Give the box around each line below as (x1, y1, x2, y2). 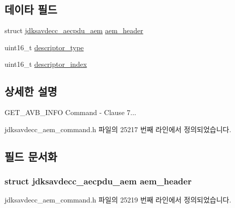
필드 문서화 (5, 148, 57, 164)
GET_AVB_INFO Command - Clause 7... (5, 107, 136, 118)
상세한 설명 (5, 83, 57, 99)
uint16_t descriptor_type (5, 42, 84, 52)
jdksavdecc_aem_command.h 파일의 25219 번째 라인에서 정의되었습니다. (5, 194, 231, 205)
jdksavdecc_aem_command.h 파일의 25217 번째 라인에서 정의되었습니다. (5, 124, 231, 134)
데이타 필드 (5, 2, 57, 17)
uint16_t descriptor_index (5, 59, 87, 69)
